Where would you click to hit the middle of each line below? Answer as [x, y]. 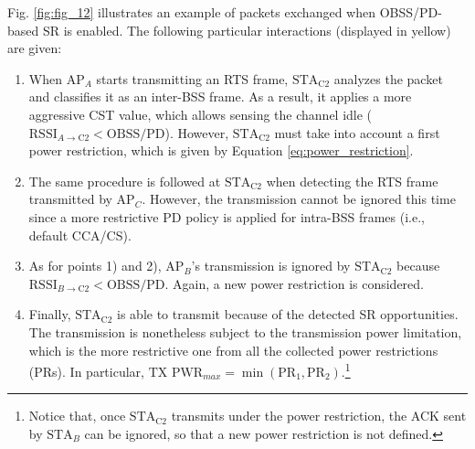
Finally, [50, 314]
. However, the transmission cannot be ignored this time [299, 199]
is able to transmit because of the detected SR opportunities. [288, 314]
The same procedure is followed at [125, 181]
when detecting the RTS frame [352, 181]
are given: [35, 48]
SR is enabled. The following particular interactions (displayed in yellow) [247, 30]
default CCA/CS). [80, 235]
